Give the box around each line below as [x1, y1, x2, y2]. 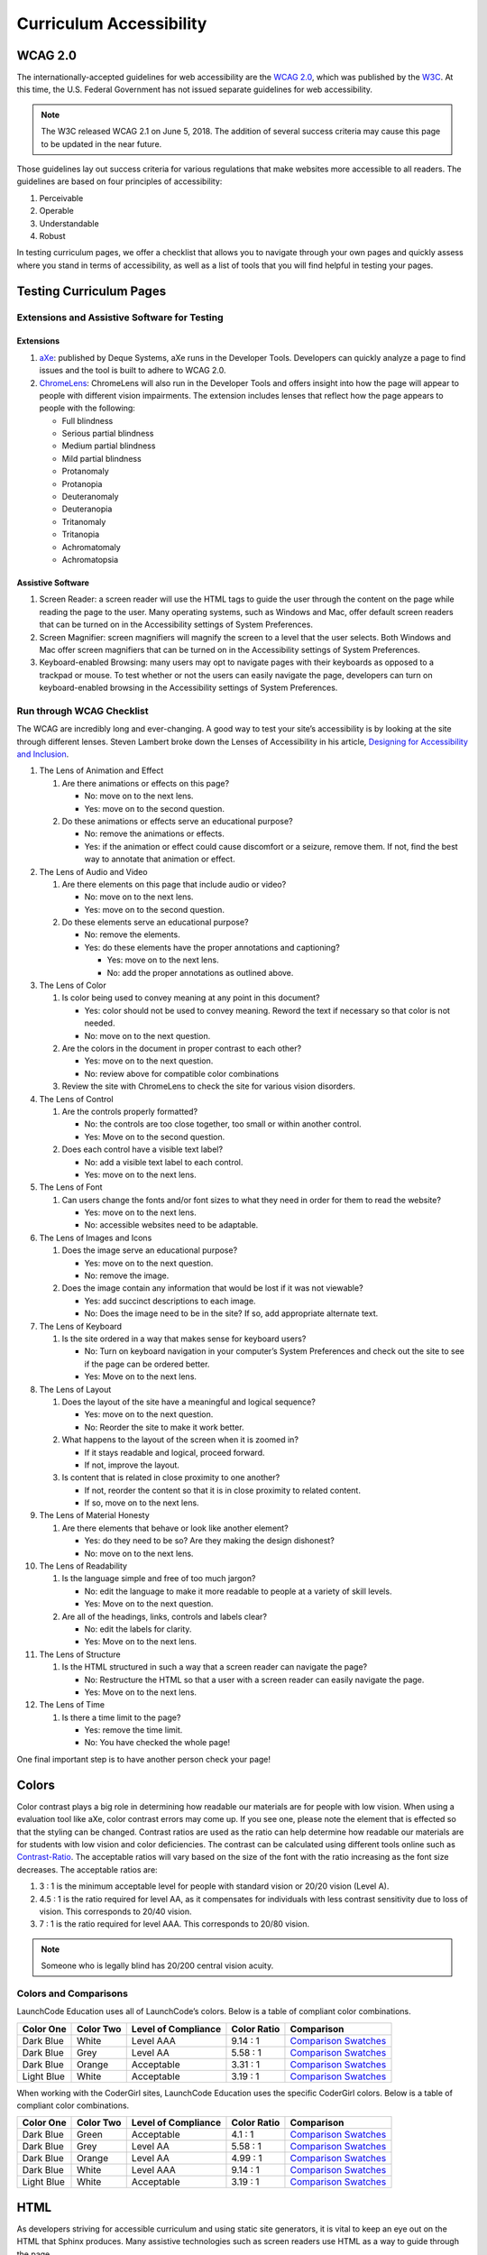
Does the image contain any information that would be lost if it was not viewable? [61, 1283, 364, 1293]
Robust [39, 230, 67, 241]
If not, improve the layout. [84, 1459, 180, 1470]
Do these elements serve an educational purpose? [61, 916, 249, 928]
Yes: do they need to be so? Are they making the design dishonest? [84, 1535, 335, 1546]
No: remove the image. [84, 1270, 170, 1281]
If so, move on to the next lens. [84, 1497, 199, 1508]
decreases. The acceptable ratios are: [16, 1864, 158, 1875]
